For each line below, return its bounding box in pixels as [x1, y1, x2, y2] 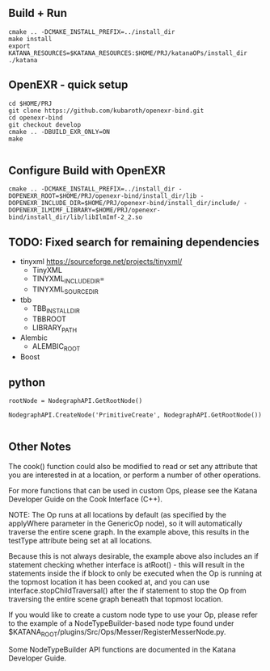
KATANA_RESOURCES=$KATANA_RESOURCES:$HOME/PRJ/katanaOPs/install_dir [8, 48, 248, 57]
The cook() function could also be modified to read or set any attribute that [8, 461, 258, 471]
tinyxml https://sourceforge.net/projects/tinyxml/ [19, 257, 183, 266]
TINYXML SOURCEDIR [32, 284, 99, 296]
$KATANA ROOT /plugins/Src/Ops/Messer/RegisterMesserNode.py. [8, 627, 226, 639]
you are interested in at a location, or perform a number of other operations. [8, 470, 261, 480]
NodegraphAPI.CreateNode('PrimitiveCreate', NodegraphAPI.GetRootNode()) [8, 411, 263, 419]
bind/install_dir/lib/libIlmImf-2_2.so [8, 213, 143, 221]
